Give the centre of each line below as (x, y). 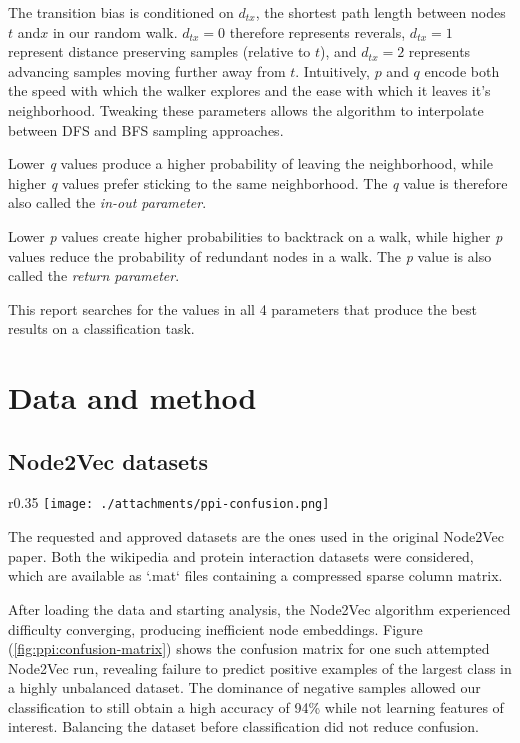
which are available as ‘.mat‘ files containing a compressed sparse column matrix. (255, 575)
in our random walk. (115, 31)
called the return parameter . (94, 275)
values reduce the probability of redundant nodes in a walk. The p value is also (250, 255)
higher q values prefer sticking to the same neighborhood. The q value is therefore (258, 182)
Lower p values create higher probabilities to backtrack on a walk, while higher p (255, 235)
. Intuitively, (332, 70)
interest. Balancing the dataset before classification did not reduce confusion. (243, 726)
